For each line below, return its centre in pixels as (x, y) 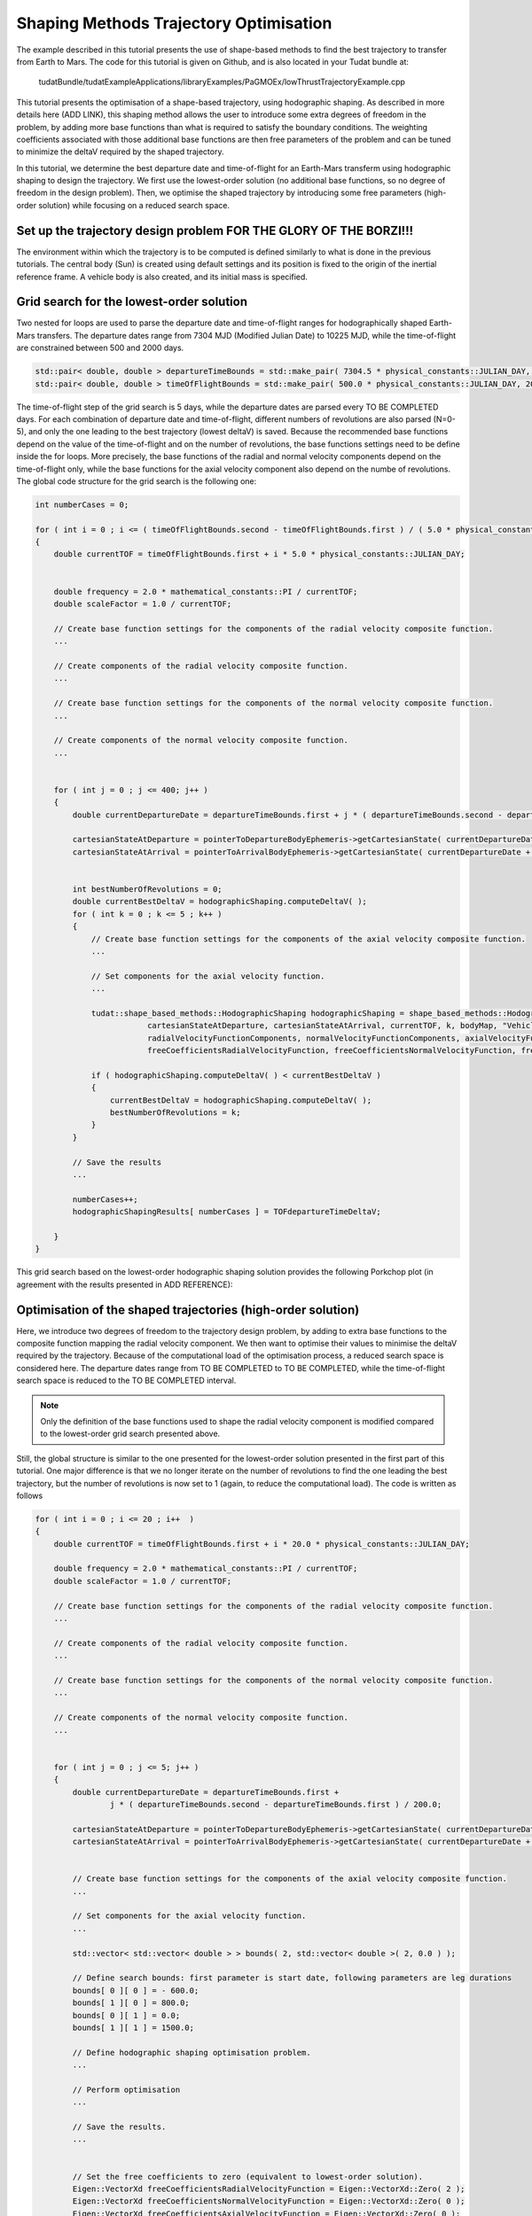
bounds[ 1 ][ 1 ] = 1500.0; (133, 2027)
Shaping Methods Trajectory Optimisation (174, 23)
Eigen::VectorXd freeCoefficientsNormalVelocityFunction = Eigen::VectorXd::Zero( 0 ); (269, 2201)
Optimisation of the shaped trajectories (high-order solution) (188, 1310)
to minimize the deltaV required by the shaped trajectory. (120, 152)
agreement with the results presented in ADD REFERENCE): (125, 1284)
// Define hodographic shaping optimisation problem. (192, 2052)
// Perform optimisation (126, 2089)
